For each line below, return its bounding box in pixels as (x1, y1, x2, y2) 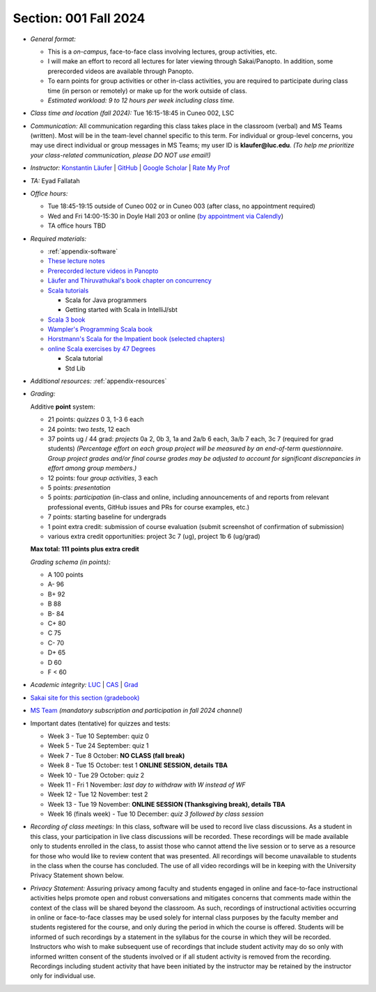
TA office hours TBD (47, 221, 106, 230)
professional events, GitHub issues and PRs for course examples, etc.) (47, 503, 250, 511)
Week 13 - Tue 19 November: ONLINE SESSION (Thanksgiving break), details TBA (47, 800, 285, 808)
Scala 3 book (47, 315, 86, 324)
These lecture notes (47, 257, 106, 265)
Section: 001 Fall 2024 (13, 10, 146, 26)
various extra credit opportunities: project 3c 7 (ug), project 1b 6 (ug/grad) (47, 532, 260, 540)
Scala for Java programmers (65, 296, 147, 304)
